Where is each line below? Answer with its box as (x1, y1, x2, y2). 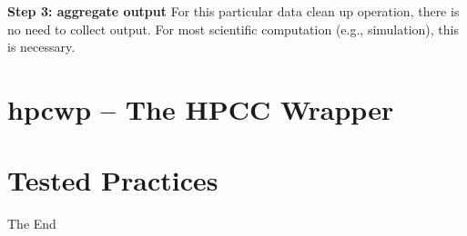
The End (7, 214, 56, 233)
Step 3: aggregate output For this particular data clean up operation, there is (7, 2, 460, 20)
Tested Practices (7, 162, 218, 199)
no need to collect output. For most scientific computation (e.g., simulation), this (7, 19, 459, 38)
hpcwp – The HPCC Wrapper (7, 90, 394, 127)
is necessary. (7, 37, 76, 56)
